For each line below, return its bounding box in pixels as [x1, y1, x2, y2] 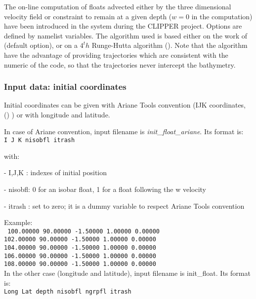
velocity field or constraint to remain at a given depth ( [4, 11, 172, 21]
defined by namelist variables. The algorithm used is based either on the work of [4, 30, 248, 40]
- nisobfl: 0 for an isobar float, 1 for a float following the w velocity [4, 184, 207, 194]
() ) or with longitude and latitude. [4, 109, 110, 119]
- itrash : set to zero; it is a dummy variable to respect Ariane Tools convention [4, 200, 245, 211]
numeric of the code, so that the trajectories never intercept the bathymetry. [4, 59, 236, 70]
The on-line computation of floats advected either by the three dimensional [4, 1, 231, 11]
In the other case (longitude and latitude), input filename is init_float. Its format [4, 268, 251, 278]
